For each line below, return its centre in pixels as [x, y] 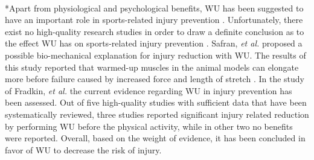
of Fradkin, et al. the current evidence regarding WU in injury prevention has [149, 90]
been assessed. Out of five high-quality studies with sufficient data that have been [156, 102]
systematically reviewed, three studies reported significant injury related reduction [157, 114]
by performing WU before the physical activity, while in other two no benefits [149, 126]
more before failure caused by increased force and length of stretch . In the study [155, 79]
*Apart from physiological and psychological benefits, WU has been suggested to [154, 8]
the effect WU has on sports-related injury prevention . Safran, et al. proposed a [154, 43]
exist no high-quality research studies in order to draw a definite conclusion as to [155, 31]
